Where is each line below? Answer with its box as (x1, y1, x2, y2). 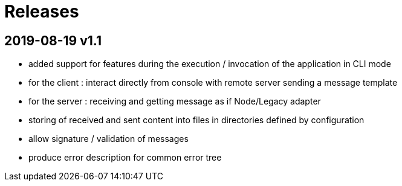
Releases (4, 1, 79, 22)
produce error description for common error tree (28, 152, 222, 163)
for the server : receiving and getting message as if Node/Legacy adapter (28, 96, 321, 107)
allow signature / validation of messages (28, 133, 189, 144)
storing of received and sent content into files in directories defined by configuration (28, 115, 365, 126)
